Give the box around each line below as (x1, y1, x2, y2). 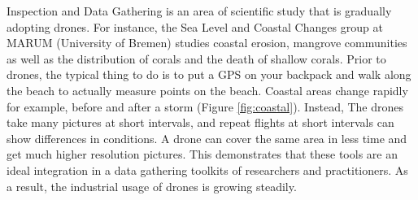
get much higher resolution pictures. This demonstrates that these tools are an (7, 146, 398, 163)
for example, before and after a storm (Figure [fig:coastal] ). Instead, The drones (7, 98, 404, 115)
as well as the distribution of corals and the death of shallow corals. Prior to (7, 50, 386, 67)
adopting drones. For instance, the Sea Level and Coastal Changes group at (7, 18, 383, 35)
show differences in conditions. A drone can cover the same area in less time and (7, 129, 407, 146)
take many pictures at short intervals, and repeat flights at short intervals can (7, 114, 394, 131)
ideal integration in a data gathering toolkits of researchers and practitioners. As (7, 161, 408, 178)
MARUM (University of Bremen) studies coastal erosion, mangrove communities (7, 34, 407, 51)
